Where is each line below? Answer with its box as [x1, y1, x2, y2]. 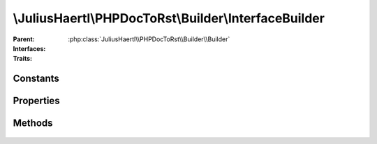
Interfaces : [13, 44, 46, 52]
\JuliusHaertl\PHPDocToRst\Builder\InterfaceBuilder [13, 10, 325, 26]
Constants [13, 73, 59, 85]
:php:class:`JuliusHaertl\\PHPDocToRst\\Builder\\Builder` [68, 35, 230, 43]
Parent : [13, 35, 35, 43]
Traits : [13, 55, 33, 63]
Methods [13, 117, 53, 129]
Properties [13, 95, 60, 107]
